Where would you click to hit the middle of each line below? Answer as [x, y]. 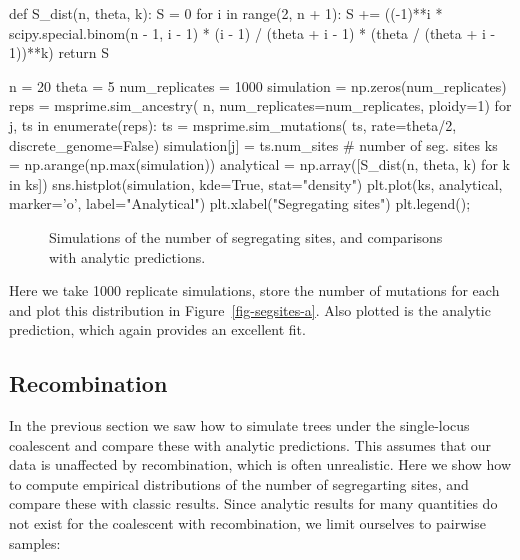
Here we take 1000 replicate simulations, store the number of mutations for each [254, 290]
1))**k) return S [59, 52]
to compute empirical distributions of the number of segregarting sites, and [239, 483]
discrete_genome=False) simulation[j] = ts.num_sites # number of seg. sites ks [253, 144]
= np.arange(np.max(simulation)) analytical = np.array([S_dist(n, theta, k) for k [259, 164]
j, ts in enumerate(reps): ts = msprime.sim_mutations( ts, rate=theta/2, [233, 124]
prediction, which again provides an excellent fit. [157, 329]
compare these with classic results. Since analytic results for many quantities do [253, 503]
